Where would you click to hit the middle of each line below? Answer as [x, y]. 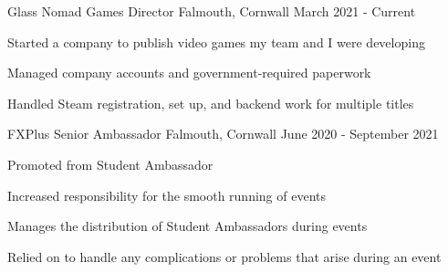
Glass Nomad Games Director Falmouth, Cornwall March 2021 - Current [212, 11]
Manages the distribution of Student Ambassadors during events [188, 226]
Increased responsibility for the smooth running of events [167, 195]
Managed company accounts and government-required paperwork [189, 73]
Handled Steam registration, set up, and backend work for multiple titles [211, 103]
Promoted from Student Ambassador [110, 164]
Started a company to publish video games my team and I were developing [216, 42]
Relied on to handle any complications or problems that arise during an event [224, 256]
